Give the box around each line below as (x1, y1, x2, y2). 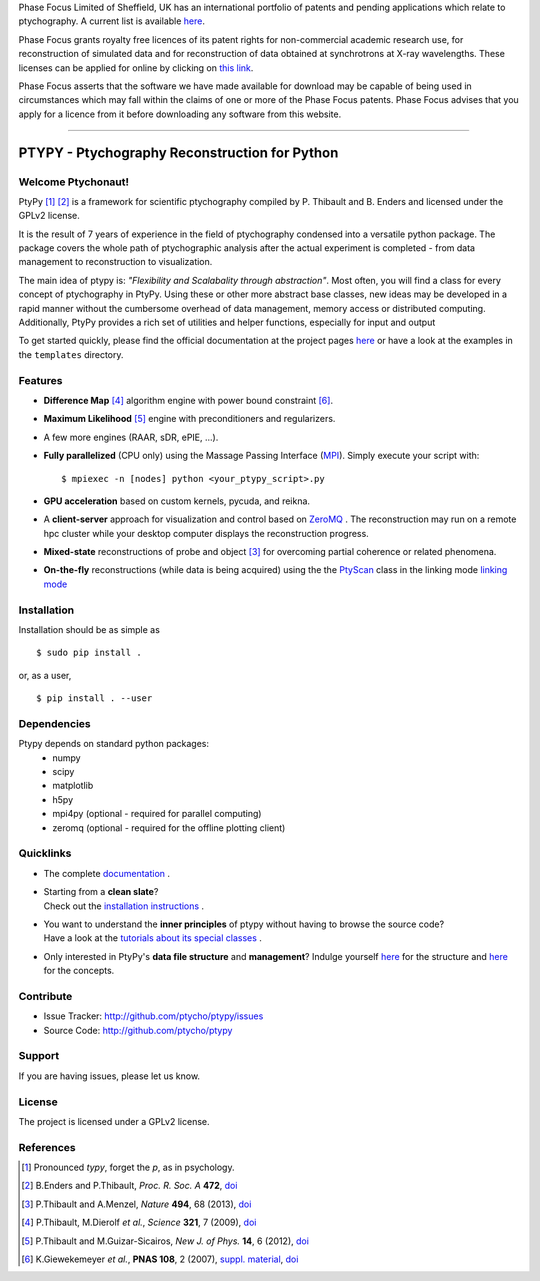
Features (18, 373, 63, 387)
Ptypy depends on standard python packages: (18, 738, 210, 750)
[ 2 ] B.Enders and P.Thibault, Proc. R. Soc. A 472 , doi (21, 1180, 238, 1192)
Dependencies (18, 716, 92, 730)
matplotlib (52, 780, 94, 792)
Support (18, 1049, 60, 1063)
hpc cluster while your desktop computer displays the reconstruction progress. (43, 527, 369, 539)
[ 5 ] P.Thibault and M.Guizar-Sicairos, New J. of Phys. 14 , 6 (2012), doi (21, 1235, 310, 1247)
